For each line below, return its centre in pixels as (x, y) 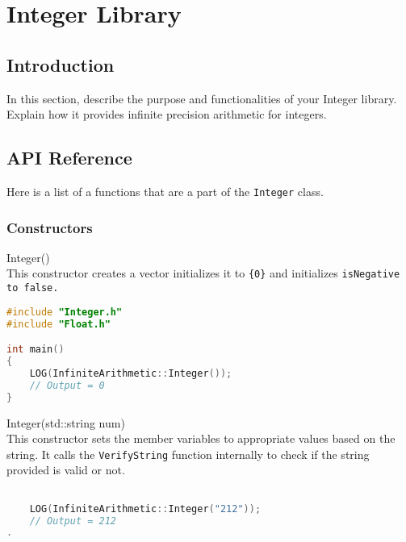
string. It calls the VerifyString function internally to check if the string (188, 454)
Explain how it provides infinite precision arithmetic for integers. (167, 114)
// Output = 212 (73, 521)
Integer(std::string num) (66, 422)
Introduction (61, 64)
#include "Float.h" (59, 324)
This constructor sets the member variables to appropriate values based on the (201, 438)
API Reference (69, 158)
